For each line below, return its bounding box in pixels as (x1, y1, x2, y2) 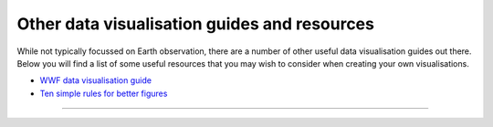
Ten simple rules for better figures (39, 88, 168, 99)
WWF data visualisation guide (39, 75, 152, 86)
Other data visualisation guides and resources (16, 14, 374, 34)
